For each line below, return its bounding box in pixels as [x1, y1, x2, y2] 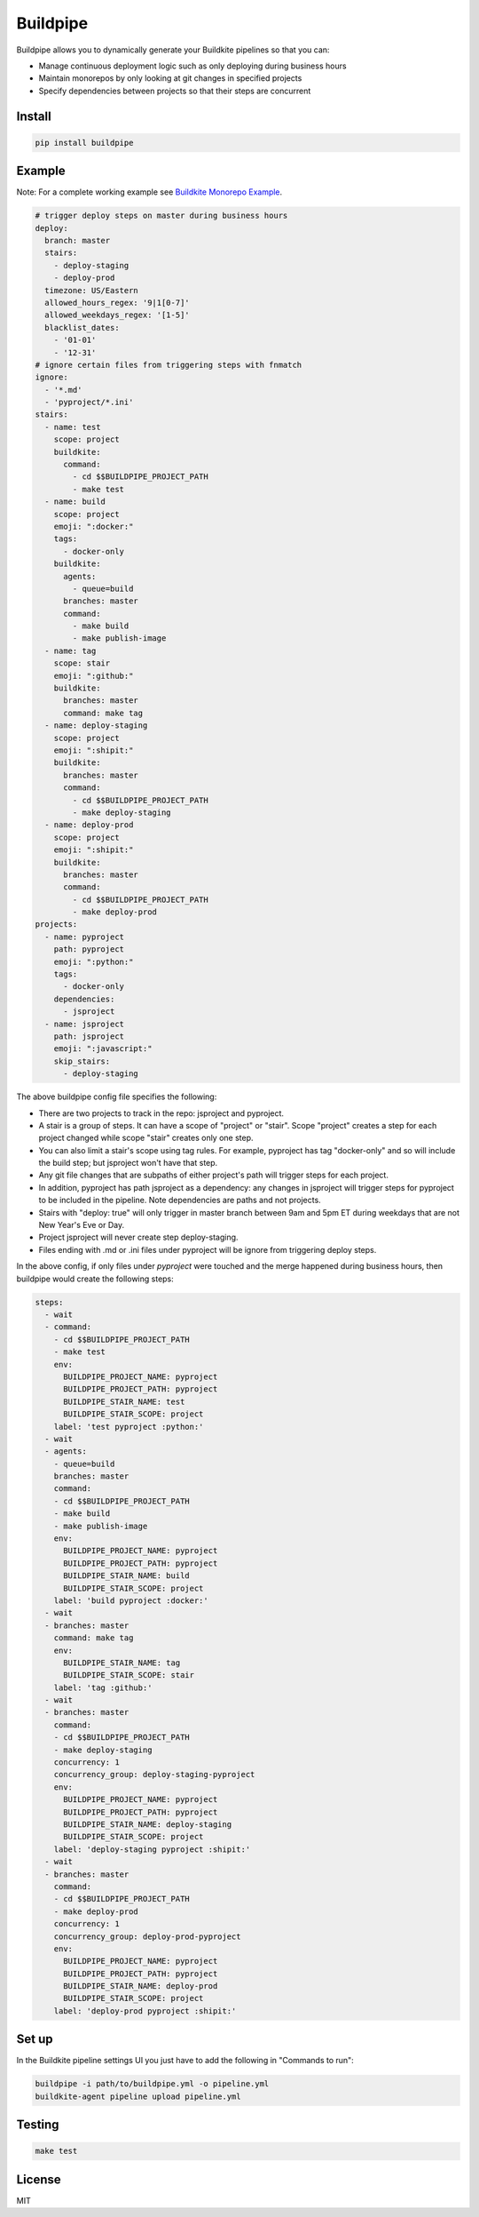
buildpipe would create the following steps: [16, 1273, 175, 1284]
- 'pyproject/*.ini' [44, 397, 134, 408]
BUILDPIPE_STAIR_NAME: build [63, 1571, 190, 1581]
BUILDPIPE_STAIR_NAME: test [63, 1396, 185, 1407]
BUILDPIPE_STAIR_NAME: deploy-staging [63, 1820, 232, 1830]
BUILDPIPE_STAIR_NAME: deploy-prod [63, 1982, 218, 1991]
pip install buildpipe [35, 138, 134, 148]
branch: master [44, 235, 111, 245]
